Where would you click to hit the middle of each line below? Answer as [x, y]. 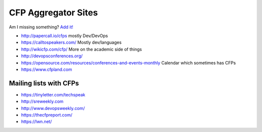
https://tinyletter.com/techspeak [53, 94]
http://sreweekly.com [42, 102]
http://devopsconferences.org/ [52, 56]
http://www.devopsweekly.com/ [53, 108]
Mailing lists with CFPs [44, 83]
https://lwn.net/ [36, 122]
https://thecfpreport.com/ [47, 115]
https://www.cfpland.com [47, 69]
